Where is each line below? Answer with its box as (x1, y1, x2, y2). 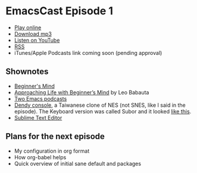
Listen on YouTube (14, 36, 60, 44)
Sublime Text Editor (14, 114, 62, 121)
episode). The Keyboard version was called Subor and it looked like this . (14, 107, 192, 115)
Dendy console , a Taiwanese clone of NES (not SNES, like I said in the (14, 101, 186, 109)
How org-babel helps (14, 153, 67, 160)
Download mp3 (14, 30, 52, 37)
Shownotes (5, 67, 49, 77)
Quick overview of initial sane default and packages (14, 160, 141, 167)
